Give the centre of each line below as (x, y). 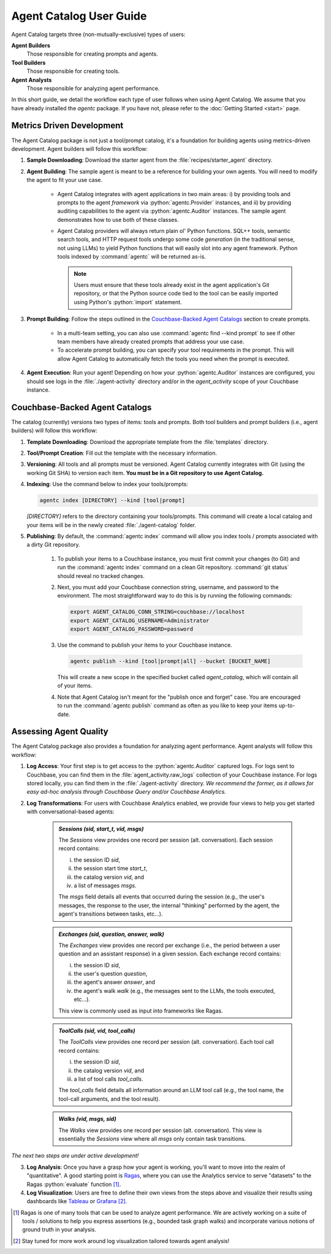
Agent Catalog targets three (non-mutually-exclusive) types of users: (98, 34)
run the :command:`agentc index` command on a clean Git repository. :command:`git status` (173, 568)
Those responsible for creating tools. (73, 71)
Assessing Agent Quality (60, 731)
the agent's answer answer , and (115, 982)
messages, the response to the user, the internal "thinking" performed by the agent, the (169, 905)
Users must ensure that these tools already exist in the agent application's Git (172, 285)
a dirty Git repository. (53, 545)
